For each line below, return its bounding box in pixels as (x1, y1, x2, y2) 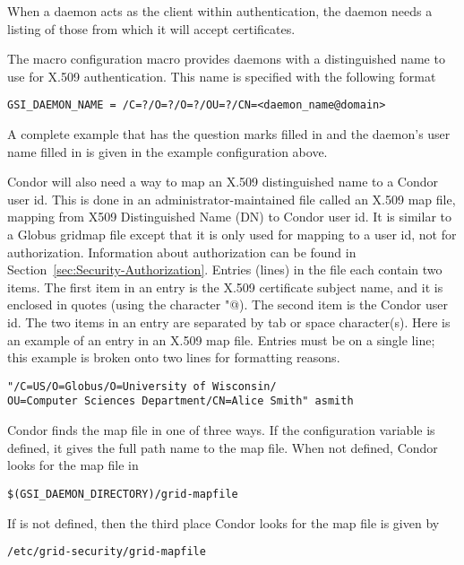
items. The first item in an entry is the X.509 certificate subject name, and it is (7, 277, 443, 296)
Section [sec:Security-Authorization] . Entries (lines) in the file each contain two (7, 260, 443, 279)
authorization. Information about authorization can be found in (7, 242, 357, 261)
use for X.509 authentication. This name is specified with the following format (7, 66, 436, 85)
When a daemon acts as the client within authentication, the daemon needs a (7, 2, 433, 20)
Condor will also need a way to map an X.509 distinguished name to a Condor (7, 172, 438, 191)
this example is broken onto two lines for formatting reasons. (7, 348, 340, 367)
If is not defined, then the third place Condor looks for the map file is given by (7, 513, 440, 532)
